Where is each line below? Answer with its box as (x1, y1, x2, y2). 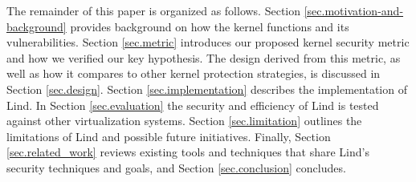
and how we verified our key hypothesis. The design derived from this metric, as (6, 49, 401, 66)
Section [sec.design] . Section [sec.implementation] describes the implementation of (6, 80, 407, 97)
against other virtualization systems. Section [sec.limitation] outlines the (6, 112, 362, 129)
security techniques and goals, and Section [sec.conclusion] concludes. (6, 159, 346, 176)
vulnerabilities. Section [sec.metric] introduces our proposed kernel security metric (6, 34, 410, 51)
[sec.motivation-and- (304, 2, 404, 18)
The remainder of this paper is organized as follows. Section (6, 2, 301, 18)
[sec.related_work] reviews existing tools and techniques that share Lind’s (6, 144, 369, 160)
